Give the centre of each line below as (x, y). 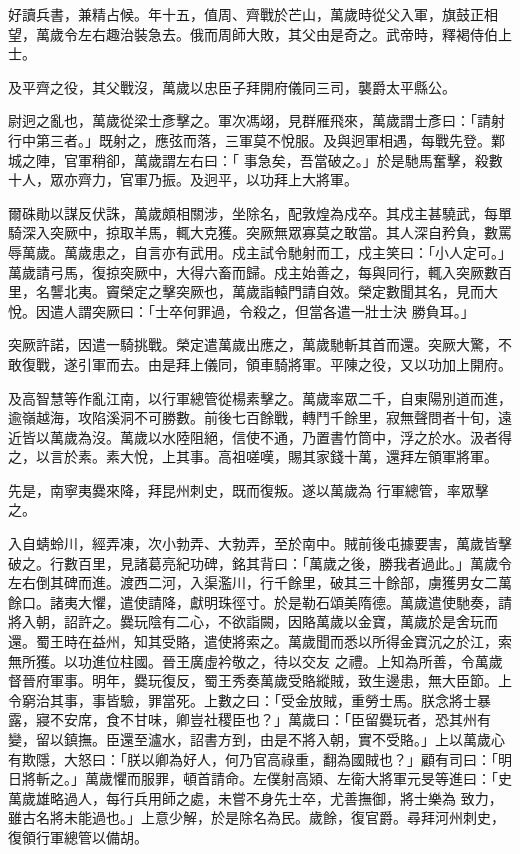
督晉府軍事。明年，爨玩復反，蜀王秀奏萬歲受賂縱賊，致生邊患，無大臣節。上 (260, 680)
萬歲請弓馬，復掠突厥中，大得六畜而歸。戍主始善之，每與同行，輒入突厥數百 (260, 271)
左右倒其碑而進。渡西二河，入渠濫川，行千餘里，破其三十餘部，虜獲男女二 (253, 582)
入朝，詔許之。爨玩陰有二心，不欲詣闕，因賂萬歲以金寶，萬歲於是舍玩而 (259, 621)
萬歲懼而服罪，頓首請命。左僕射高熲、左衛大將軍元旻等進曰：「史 (298, 778)
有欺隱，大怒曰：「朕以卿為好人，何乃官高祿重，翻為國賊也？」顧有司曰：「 (253, 758)
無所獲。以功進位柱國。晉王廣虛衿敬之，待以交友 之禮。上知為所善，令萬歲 (255, 660)
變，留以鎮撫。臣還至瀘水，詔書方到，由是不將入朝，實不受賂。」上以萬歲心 (256, 739)
